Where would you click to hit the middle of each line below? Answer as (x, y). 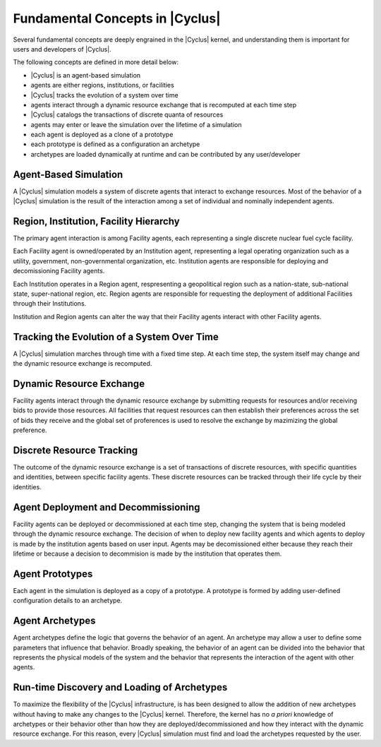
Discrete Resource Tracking (75, 450)
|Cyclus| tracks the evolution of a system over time (105, 95)
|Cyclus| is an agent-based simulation (86, 75)
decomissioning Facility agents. (59, 271)
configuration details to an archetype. (68, 601)
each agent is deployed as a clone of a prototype (102, 135)
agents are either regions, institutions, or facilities (102, 85)
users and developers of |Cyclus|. (62, 49)
